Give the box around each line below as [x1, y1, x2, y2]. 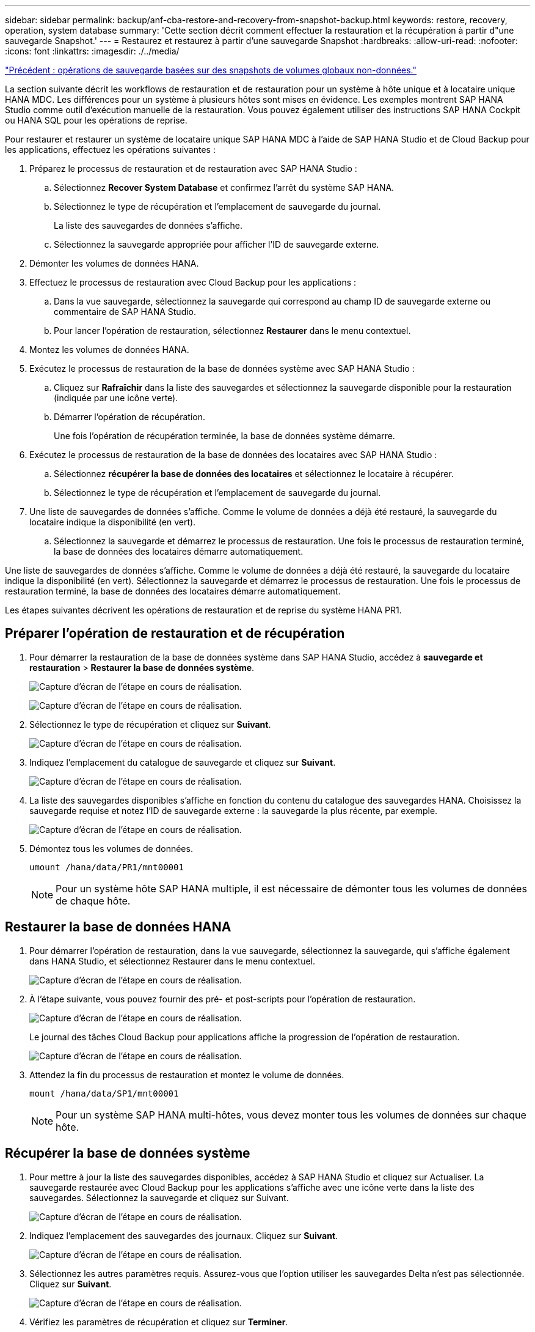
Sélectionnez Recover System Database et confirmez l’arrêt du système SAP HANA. [54, 182, 395, 193]
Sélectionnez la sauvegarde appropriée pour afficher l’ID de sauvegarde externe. [54, 239, 379, 250]
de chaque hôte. [56, 894, 131, 907]
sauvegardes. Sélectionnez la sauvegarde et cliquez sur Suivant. [29, 1192, 289, 1203]
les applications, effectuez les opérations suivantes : [5, 144, 216, 155]
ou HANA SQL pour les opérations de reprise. [5, 115, 187, 125]
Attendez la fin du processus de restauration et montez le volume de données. [29, 1069, 344, 1080]
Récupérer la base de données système [5, 1145, 250, 1161]
